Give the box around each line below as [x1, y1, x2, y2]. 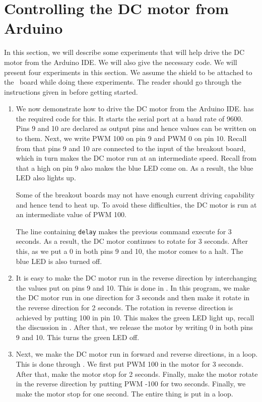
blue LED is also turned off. [16, 255, 102, 266]
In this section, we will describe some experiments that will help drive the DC [4, 47, 245, 57]
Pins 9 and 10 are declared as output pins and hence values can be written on [16, 123, 256, 133]
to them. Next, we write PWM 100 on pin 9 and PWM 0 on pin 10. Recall [16, 133, 247, 144]
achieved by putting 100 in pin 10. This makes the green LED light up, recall [16, 312, 254, 322]
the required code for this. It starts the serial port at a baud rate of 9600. [16, 113, 243, 123]
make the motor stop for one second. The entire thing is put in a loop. [16, 388, 233, 398]
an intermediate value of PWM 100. [16, 209, 126, 220]
